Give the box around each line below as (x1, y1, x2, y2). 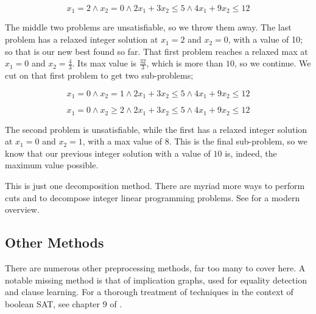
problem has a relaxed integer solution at (5, 33, 158, 46)
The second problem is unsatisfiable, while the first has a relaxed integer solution (5, 123, 307, 135)
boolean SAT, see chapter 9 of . (5, 297, 122, 310)
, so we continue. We (234, 57, 311, 70)
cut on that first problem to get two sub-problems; (5, 69, 194, 82)
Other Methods (5, 233, 104, 252)
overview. (5, 203, 40, 216)
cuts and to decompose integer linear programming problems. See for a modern (5, 191, 300, 204)
